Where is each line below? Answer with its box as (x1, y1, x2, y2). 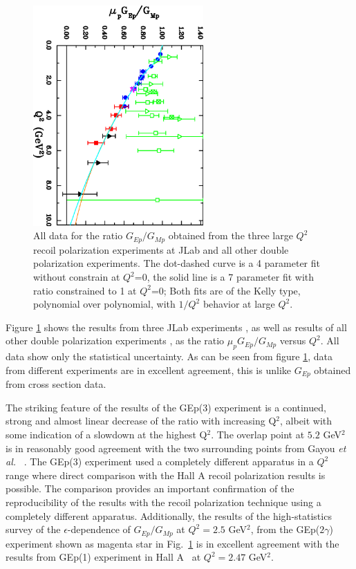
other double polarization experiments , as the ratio (6, 333, 225, 348)
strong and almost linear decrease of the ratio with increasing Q (6, 413, 277, 428)
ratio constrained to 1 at (33, 283, 137, 297)
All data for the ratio (33, 228, 123, 243)
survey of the (6, 522, 61, 537)
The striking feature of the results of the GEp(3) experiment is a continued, (6, 400, 326, 414)
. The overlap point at (211, 427, 305, 442)
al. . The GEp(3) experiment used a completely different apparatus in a (6, 454, 314, 469)
